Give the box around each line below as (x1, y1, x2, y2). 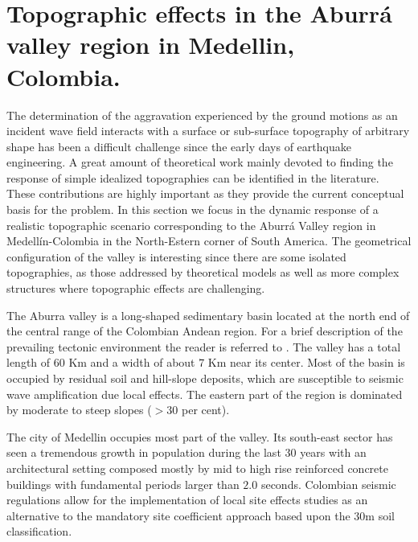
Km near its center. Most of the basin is (207, 354, 405, 371)
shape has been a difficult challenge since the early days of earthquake (6, 138, 351, 154)
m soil (365, 507, 395, 524)
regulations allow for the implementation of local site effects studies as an (6, 491, 368, 508)
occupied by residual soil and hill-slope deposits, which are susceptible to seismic (6, 370, 404, 386)
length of (6, 354, 51, 371)
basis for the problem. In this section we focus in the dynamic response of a (6, 201, 379, 218)
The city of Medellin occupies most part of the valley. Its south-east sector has (6, 428, 393, 445)
